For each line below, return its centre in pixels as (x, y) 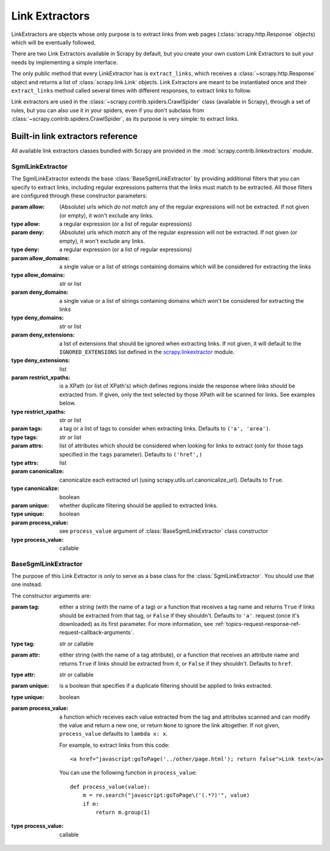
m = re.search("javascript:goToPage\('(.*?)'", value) (166, 795)
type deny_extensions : (40, 360)
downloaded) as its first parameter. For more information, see (136, 624)
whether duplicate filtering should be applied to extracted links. (139, 505)
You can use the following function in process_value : (128, 773)
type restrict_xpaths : (39, 411)
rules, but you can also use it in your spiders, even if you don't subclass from (108, 110)
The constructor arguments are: (51, 596)
